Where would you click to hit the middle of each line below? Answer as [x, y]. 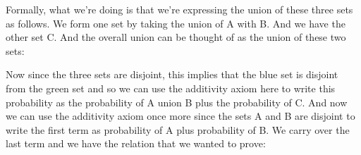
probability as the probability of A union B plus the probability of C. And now [177, 102]
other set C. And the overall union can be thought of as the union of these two [176, 37]
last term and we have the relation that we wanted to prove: [136, 143]
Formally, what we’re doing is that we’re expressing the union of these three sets [179, 9]
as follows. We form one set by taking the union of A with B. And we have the [176, 23]
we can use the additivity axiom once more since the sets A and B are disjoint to [180, 116]
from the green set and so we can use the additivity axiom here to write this [171, 88]
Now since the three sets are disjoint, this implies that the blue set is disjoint [172, 74]
